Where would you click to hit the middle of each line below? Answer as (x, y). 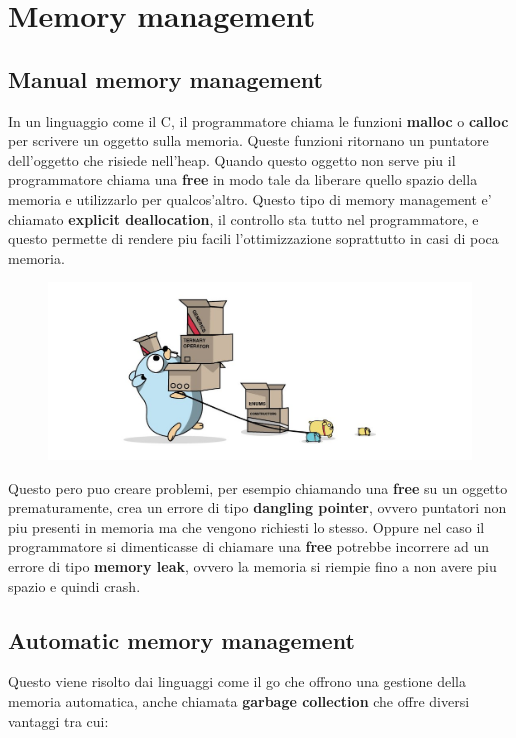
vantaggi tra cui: (58, 720)
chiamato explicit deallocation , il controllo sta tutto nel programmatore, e (243, 218)
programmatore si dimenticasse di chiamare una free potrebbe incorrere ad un (249, 546)
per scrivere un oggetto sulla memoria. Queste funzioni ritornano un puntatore (248, 140)
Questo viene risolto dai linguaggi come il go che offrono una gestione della (237, 681)
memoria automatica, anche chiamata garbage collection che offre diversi (239, 700)
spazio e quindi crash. (74, 585)
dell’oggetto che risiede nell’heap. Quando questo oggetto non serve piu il (232, 159)
